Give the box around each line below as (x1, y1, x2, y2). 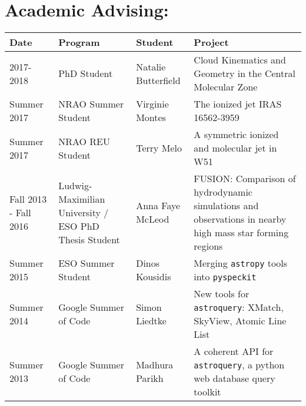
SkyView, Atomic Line (194, 314, 287, 328)
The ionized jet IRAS (194, 97, 282, 111)
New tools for (194, 287, 250, 301)
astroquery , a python (194, 358, 285, 372)
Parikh (136, 371, 164, 385)
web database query (194, 371, 275, 385)
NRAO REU (58, 134, 110, 148)
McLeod (136, 212, 169, 226)
